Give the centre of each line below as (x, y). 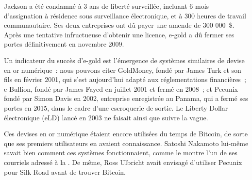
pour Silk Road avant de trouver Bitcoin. (65, 172)
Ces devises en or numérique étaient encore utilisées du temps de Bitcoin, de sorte (126, 134)
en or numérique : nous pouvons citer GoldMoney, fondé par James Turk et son (123, 70)
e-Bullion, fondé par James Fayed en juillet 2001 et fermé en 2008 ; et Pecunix (121, 89)
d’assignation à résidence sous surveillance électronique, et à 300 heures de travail (125, 15)
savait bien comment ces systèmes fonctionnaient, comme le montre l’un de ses (121, 153)
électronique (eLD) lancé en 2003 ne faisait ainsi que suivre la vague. (106, 117)
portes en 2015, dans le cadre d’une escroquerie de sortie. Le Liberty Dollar (116, 107)
